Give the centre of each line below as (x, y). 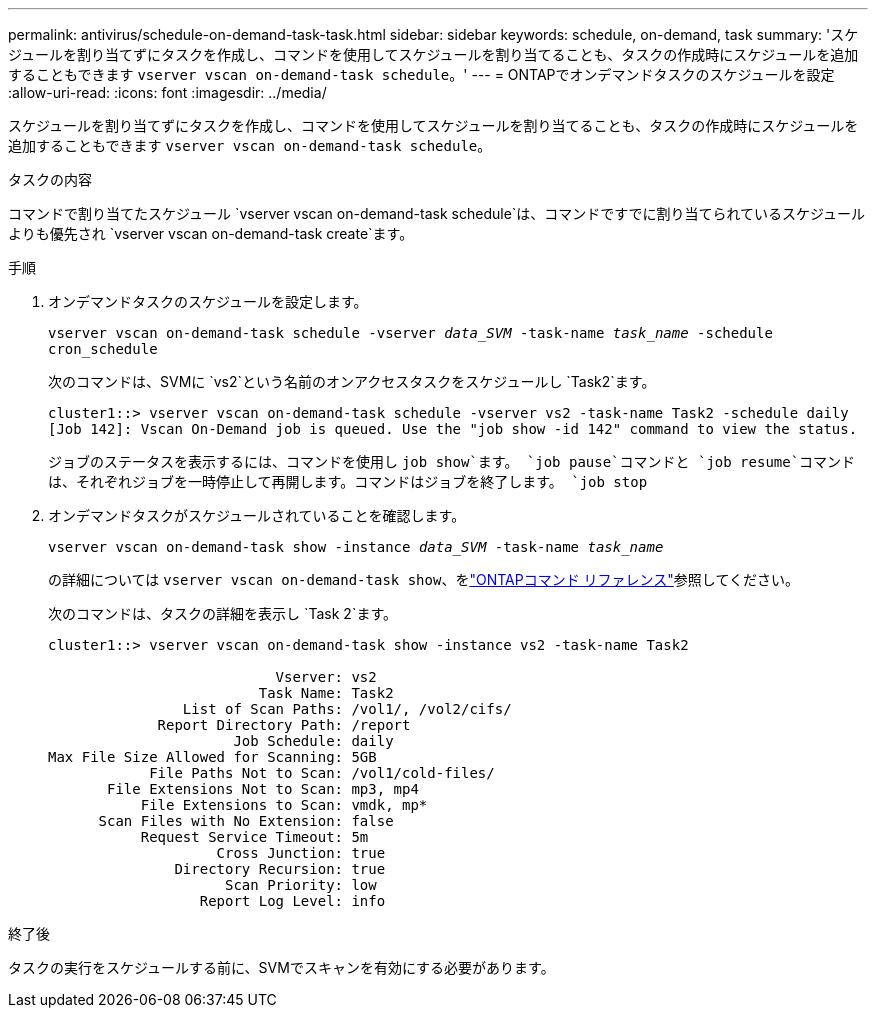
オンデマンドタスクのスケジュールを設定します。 (208, 301)
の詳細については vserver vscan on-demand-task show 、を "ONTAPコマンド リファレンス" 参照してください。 (423, 579)
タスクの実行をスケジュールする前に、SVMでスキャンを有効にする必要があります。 (281, 967)
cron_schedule (103, 349)
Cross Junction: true (301, 853)
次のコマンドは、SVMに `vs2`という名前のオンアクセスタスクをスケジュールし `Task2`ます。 (352, 381)
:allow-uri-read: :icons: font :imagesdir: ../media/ (167, 92)
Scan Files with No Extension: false (246, 821)
